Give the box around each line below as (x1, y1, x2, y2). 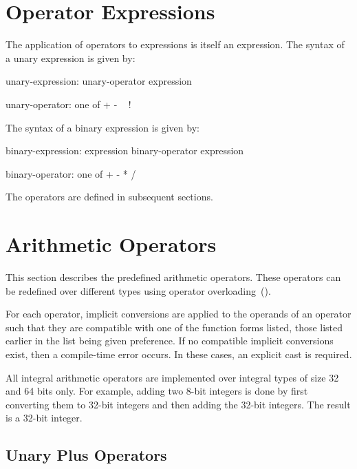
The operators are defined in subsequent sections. (6, 189, 213, 204)
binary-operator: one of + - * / (6, 166, 136, 180)
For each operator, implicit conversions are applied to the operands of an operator (6, 306, 351, 321)
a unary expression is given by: (6, 50, 136, 65)
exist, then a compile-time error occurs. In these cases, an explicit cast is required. (6, 346, 352, 361)
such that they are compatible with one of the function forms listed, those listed (6, 320, 343, 334)
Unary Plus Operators (6, 444, 167, 466)
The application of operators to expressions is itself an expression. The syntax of (6, 37, 345, 52)
